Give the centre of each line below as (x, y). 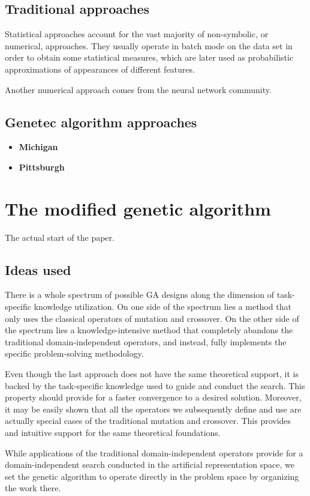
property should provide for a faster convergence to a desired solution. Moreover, (153, 397)
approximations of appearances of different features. (100, 69)
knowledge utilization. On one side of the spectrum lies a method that (162, 307)
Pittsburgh (42, 167)
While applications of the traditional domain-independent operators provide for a (154, 452)
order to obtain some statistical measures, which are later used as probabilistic (149, 57)
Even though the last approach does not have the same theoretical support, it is (152, 374)
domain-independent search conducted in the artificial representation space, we (150, 464)
